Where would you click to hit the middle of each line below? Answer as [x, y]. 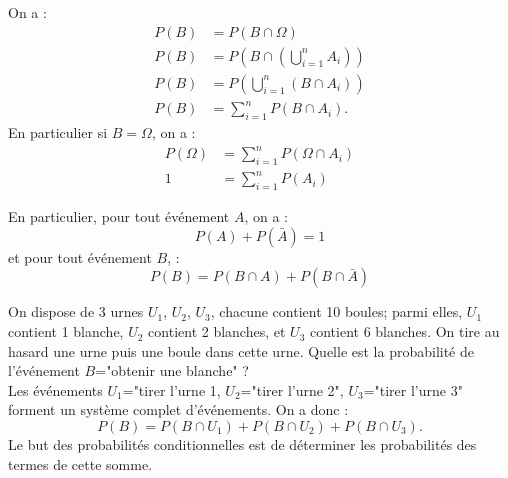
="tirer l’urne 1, [171, 389]
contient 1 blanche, [66, 331]
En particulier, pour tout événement [119, 216]
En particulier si [58, 132]
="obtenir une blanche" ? [172, 370]
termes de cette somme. [80, 463]
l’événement [44, 370]
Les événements [55, 389]
